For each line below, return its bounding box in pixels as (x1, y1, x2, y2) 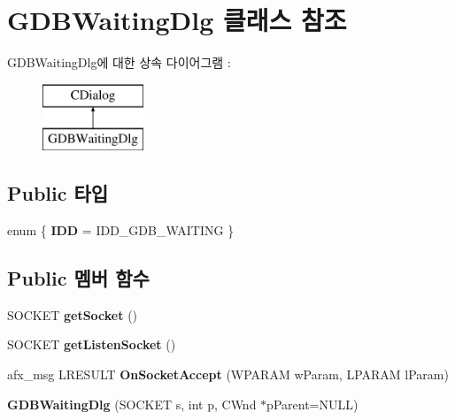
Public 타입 (7, 179, 109, 207)
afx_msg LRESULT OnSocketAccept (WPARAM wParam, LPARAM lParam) (7, 365, 449, 384)
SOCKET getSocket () (7, 305, 138, 324)
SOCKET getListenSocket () (7, 335, 176, 354)
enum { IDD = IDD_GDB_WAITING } (7, 221, 235, 240)
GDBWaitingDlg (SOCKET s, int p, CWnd (7, 394, 257, 413)
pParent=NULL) (266, 394, 359, 413)
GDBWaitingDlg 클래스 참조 (7, 2, 347, 38)
